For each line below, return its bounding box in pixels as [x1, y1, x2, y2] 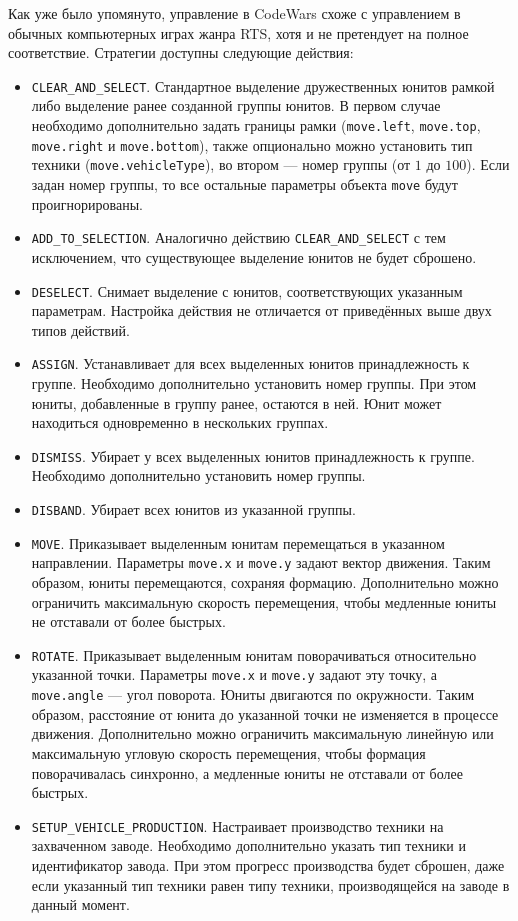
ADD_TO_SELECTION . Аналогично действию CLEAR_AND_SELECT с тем [31, 227, 446, 248]
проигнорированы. [31, 193, 143, 214]
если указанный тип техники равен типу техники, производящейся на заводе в [31, 874, 510, 895]
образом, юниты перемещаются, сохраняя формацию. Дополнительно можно [31, 572, 499, 592]
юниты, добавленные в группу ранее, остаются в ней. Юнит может [31, 392, 442, 413]
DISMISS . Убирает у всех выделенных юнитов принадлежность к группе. [31, 445, 475, 466]
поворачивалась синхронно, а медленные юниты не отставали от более [31, 762, 463, 783]
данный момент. [31, 894, 130, 915]
